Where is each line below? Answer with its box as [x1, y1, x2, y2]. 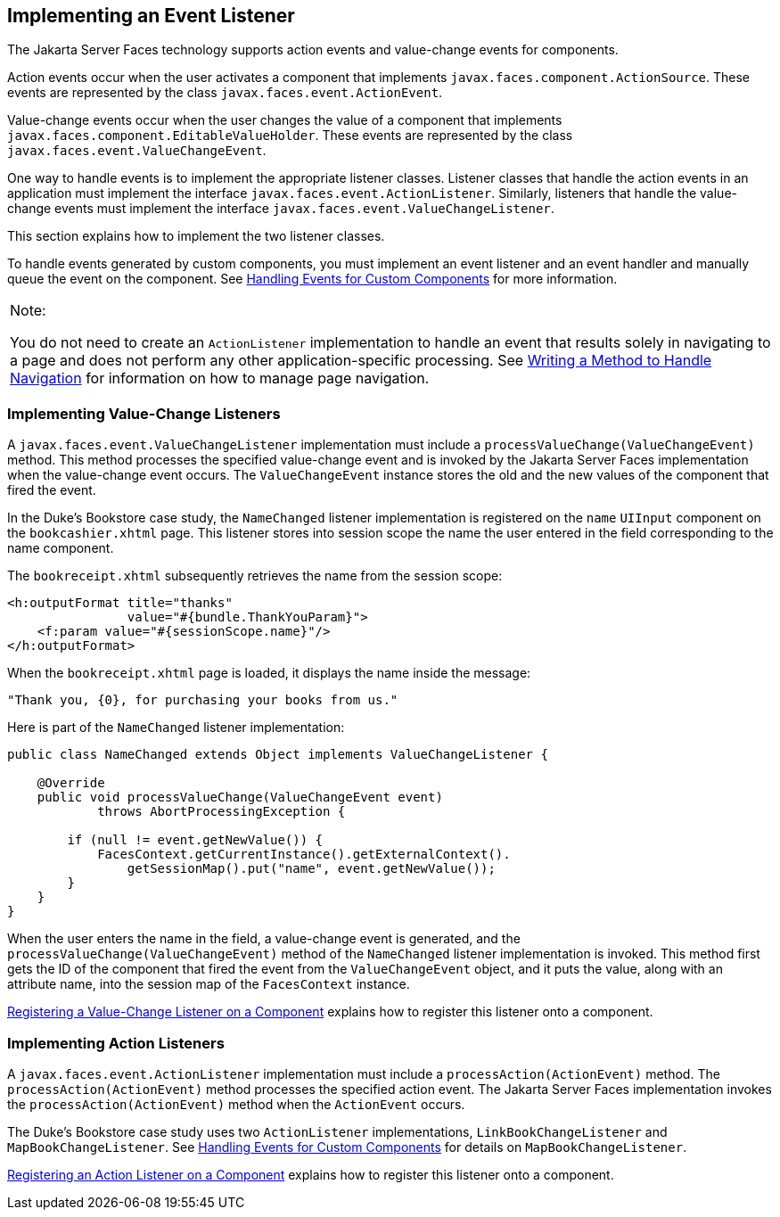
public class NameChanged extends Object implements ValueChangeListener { [7, 747, 548, 762]
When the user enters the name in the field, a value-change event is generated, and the [7, 931, 521, 947]
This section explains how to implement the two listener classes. [7, 228, 385, 244]
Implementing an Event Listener [7, 4, 295, 27]
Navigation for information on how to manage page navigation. [10, 369, 430, 388]
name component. [7, 540, 114, 556]
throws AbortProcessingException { [97, 804, 346, 819]
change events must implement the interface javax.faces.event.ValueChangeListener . [7, 201, 554, 217]
